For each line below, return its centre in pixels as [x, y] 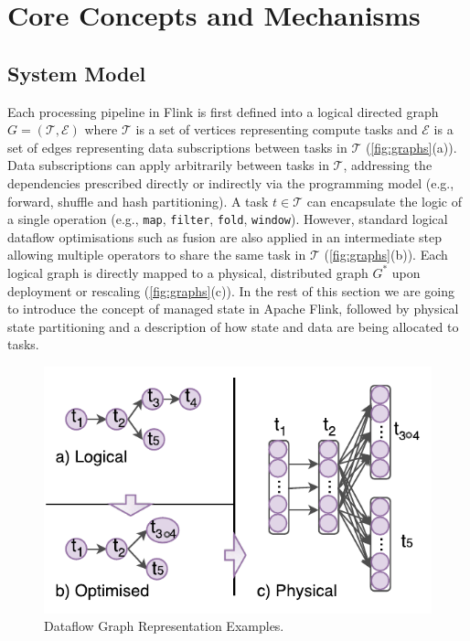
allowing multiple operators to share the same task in [157, 255]
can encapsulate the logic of [385, 201]
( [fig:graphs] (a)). [411, 147]
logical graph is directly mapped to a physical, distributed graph [188, 272]
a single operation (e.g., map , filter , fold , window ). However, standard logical [228, 219]
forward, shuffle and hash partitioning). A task [138, 201]
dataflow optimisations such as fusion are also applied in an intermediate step [225, 236]
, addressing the [388, 165]
